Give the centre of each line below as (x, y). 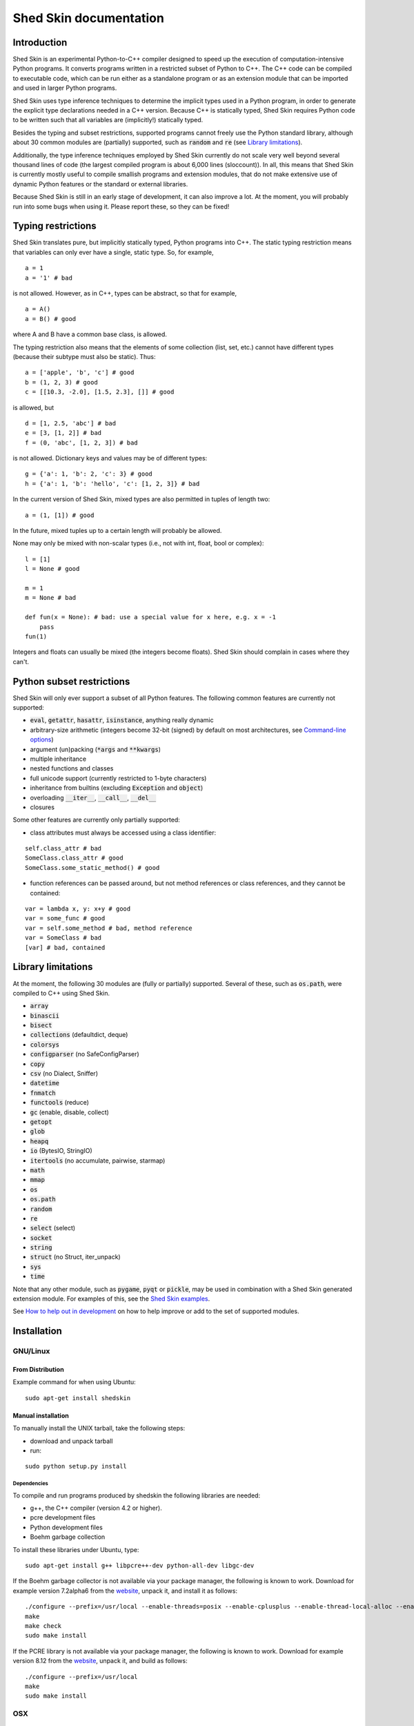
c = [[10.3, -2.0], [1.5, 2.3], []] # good (100, 392)
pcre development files (63, 1517)
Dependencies (30, 1484)
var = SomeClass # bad (63, 938)
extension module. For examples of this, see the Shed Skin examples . (111, 1299)
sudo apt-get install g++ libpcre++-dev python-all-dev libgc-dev (140, 1566)
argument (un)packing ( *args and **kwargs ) (96, 749)
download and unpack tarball (71, 1441)
